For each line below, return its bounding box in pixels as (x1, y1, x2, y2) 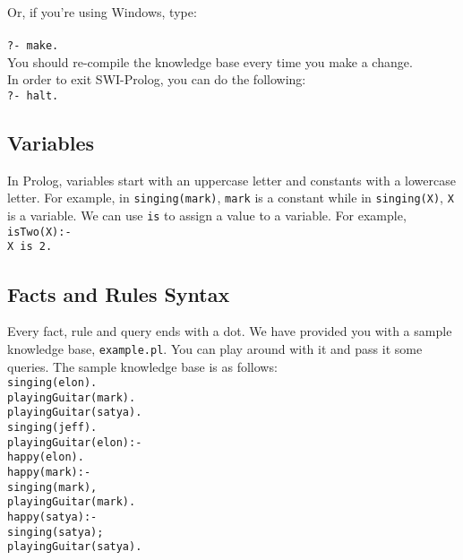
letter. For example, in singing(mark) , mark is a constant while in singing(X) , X (7, 188, 454, 207)
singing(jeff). (7, 421, 98, 435)
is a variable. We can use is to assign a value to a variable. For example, (7, 206, 407, 225)
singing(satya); (7, 525, 104, 538)
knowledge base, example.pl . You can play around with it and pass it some (7, 339, 423, 358)
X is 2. (7, 240, 53, 254)
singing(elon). (7, 376, 98, 390)
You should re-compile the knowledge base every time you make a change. (7, 52, 413, 71)
